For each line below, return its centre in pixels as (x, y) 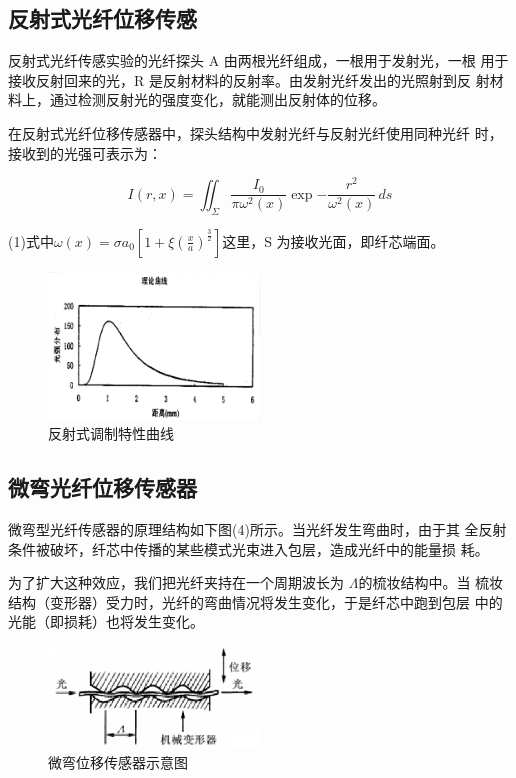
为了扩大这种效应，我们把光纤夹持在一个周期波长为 (176, 582)
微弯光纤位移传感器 (102, 487)
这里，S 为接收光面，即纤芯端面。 (333, 240)
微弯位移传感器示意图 (118, 761)
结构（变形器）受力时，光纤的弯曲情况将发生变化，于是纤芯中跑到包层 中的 (255, 601)
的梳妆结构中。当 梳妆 (431, 582)
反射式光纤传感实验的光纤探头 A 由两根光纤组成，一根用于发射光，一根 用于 (258, 60)
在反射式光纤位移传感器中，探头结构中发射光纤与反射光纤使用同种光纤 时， (255, 132)
